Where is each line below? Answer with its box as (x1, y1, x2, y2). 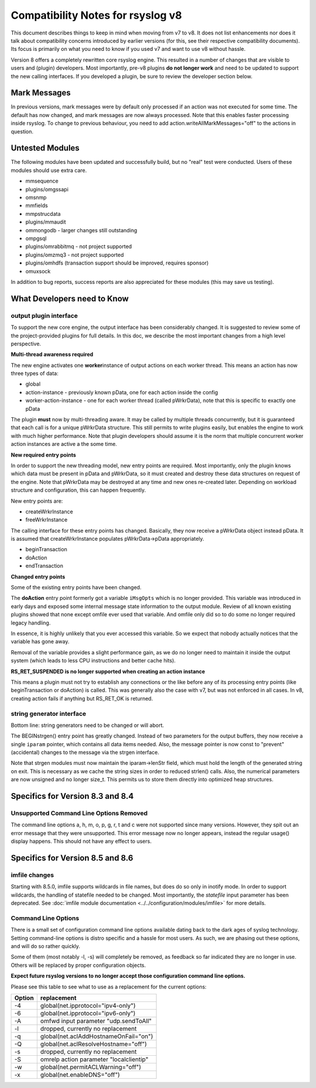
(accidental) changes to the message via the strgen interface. (11, 749, 160, 756)
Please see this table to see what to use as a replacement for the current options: (11, 983, 207, 990)
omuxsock (25, 267, 51, 274)
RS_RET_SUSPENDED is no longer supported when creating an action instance (11, 668, 205, 675)
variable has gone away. (11, 638, 70, 645)
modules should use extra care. (11, 167, 87, 174)
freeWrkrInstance (25, 516, 68, 523)
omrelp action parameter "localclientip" (40, 1055, 149, 1063)
